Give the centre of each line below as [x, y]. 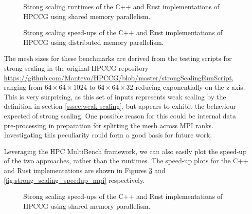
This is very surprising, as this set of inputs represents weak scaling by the [115, 96]
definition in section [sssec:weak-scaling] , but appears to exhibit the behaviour [120, 106]
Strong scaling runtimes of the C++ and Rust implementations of [122, 6]
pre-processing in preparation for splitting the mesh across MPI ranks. [109, 125]
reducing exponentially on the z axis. [190, 87]
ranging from [23, 87]
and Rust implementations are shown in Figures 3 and [85, 170]
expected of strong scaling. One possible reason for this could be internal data [120, 115]
